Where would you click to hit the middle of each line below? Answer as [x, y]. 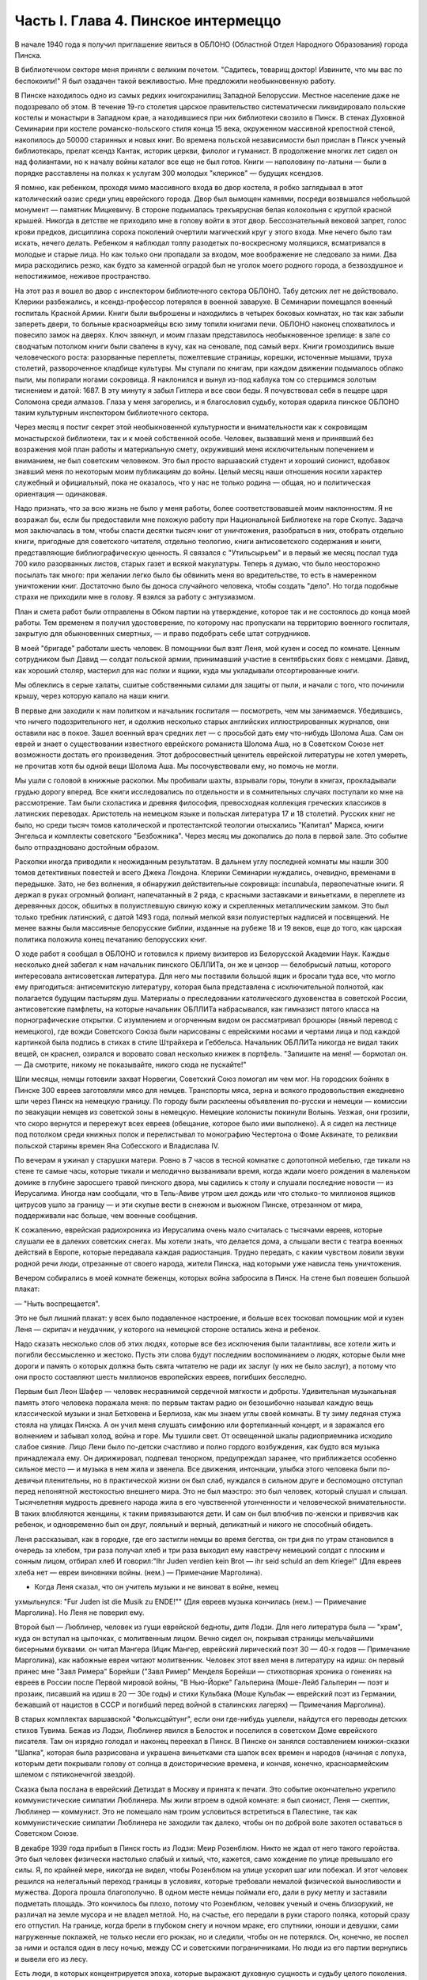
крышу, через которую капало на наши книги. [92, 696]
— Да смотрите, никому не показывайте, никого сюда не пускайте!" [130, 1064]
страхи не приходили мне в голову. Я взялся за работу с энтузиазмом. [135, 597]
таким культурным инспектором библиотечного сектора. [112, 413]
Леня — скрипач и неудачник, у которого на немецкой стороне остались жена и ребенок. [167, 1329]
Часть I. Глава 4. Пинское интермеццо [148, 21]
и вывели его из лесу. [51, 1959]
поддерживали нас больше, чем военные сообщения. [106, 1215]
